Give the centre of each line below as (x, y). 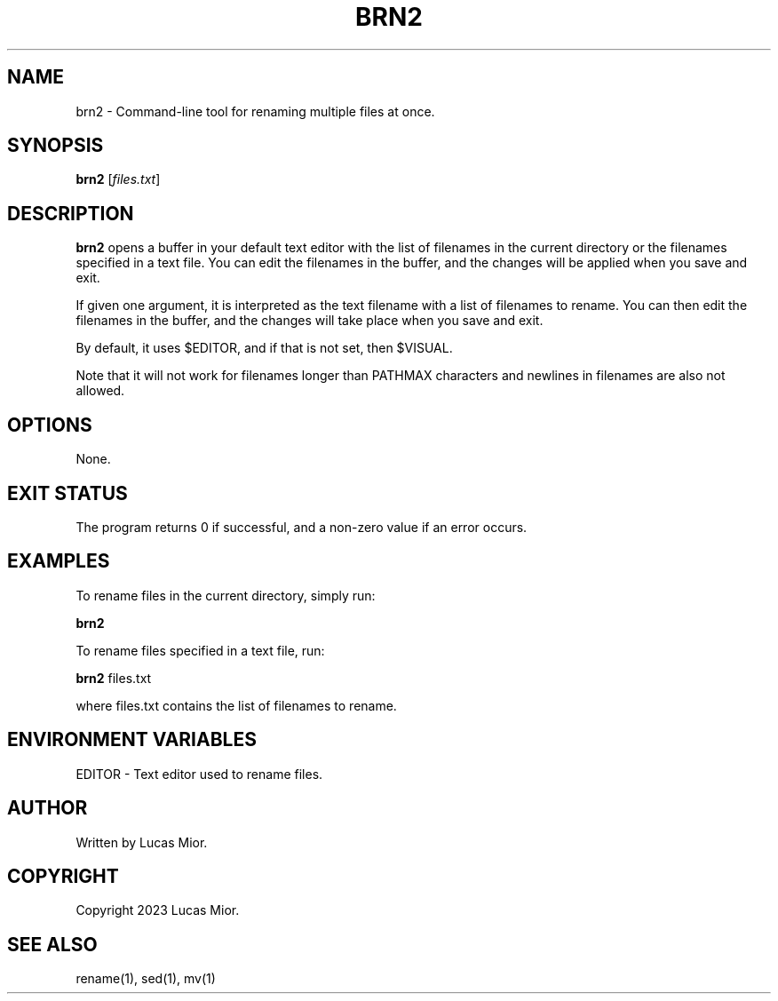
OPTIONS (50, 425)
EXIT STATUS (67, 493)
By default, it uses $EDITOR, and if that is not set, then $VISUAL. (264, 348)
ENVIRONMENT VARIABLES (132, 740)
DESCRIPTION (71, 213)
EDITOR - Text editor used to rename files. (199, 774)
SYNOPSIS (56, 146)
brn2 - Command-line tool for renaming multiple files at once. (255, 111)
